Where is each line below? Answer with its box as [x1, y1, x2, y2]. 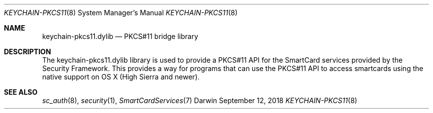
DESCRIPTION [4, 47, 51, 56]
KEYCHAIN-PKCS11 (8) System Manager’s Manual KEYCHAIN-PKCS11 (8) [4, 8, 238, 17]
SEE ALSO [4, 88, 38, 96]
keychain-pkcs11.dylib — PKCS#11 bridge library [42, 32, 198, 40]
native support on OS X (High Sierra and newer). [42, 73, 200, 81]
